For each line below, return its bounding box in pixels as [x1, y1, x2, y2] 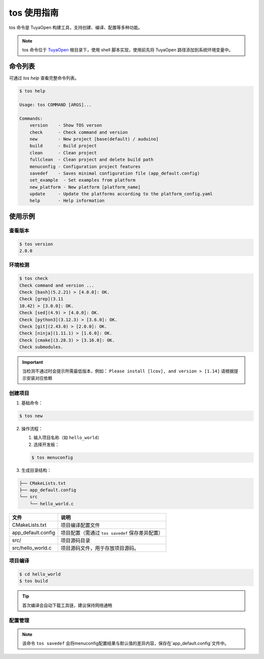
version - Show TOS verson [29, 122, 102, 128]
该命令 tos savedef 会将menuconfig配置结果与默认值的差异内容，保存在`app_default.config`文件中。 [22, 640, 229, 646]
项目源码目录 [61, 537, 90, 544]
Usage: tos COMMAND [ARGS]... [19, 102, 92, 107]
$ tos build [19, 578, 48, 584]
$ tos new [19, 413, 43, 418]
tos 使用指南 [9, 7, 59, 18]
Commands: [19, 116, 43, 121]
